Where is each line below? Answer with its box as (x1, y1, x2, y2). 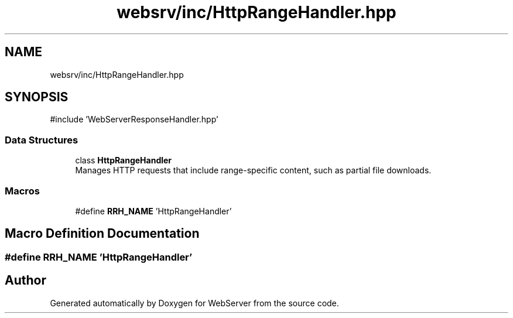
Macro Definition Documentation (5, 226, 200, 241)
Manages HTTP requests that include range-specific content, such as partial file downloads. (75, 165, 432, 176)
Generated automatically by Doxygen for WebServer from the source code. (50, 298, 339, 308)
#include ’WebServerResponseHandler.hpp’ (50, 114, 218, 125)
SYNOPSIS (5, 90, 69, 105)
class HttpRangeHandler (75, 155, 172, 166)
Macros (5, 184, 40, 197)
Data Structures (5, 134, 78, 146)
